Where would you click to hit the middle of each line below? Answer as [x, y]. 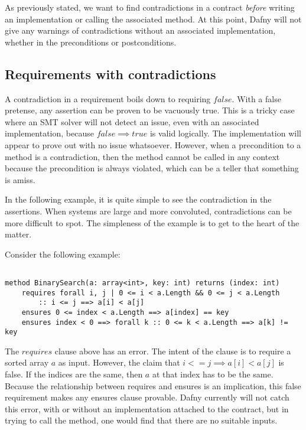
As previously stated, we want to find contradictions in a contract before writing [150, 7]
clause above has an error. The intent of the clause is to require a [173, 351]
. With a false [256, 98]
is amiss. [20, 179]
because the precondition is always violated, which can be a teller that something [152, 168]
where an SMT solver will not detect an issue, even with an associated [132, 121]
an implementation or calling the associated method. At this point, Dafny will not [153, 19]
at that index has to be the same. [213, 374]
